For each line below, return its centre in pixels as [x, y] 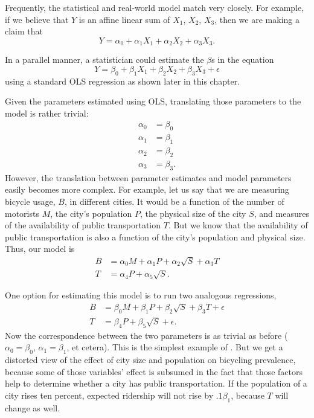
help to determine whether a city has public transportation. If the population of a [156, 383]
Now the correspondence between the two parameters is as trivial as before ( [146, 335]
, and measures [281, 213]
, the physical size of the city [193, 213]
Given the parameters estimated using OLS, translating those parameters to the [153, 101]
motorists [22, 213]
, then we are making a [257, 19]
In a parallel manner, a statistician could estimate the [104, 59]
